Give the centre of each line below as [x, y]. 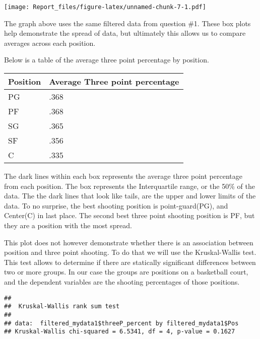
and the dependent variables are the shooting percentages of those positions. [122, 281]
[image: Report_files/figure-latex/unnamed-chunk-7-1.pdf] [105, 7]
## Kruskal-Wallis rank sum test [62, 307]
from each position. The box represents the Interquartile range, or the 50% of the [129, 186]
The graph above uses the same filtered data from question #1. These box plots [127, 23]
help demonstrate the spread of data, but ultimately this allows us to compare [125, 33]
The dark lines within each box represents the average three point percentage [123, 176]
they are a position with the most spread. [68, 225]
